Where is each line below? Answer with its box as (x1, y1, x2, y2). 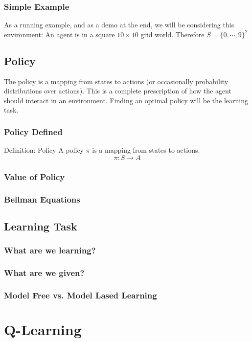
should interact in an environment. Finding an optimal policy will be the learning (4, 95, 249, 105)
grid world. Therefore (140, 29, 205, 39)
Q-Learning (4, 319, 82, 339)
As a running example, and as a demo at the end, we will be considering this (4, 20, 234, 30)
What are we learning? (4, 244, 96, 256)
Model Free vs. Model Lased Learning (4, 289, 157, 301)
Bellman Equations (4, 193, 80, 205)
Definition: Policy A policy (4, 145, 84, 155)
